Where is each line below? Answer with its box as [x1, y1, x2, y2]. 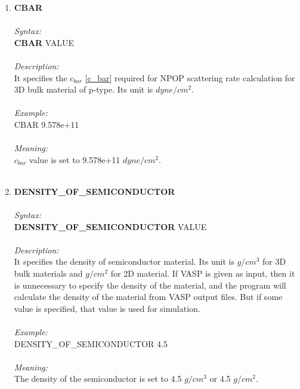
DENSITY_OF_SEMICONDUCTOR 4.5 [14, 337, 168, 350]
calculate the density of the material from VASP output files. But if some [14, 290, 283, 303]
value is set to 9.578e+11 [29, 153, 120, 166]
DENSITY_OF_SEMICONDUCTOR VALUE [14, 220, 207, 232]
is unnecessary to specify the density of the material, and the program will [14, 278, 286, 291]
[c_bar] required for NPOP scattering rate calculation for [85, 71, 295, 84]
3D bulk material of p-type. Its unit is [14, 83, 153, 96]
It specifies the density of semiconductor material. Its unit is [14, 255, 234, 268]
